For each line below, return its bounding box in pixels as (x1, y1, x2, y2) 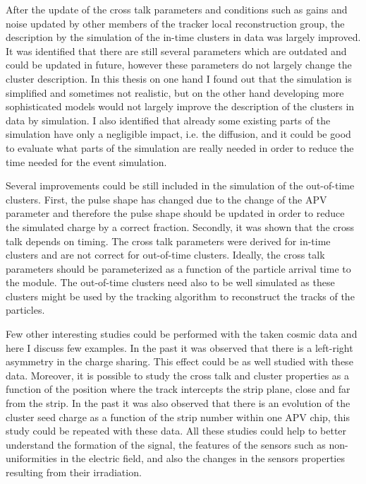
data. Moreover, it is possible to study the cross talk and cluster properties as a (6, 367, 350, 382)
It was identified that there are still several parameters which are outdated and (6, 43, 347, 58)
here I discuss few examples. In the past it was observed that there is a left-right (6, 340, 353, 355)
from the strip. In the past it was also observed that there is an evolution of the (6, 396, 350, 411)
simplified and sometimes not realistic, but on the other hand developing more (6, 85, 344, 100)
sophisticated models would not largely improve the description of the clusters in (6, 99, 355, 114)
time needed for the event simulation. (6, 154, 167, 169)
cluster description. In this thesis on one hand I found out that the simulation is (6, 71, 352, 85)
